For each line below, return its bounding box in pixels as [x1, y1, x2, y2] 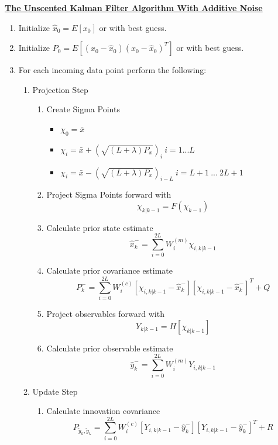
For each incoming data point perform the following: [18, 64, 207, 76]
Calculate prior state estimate [46, 221, 153, 233]
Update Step [32, 385, 78, 397]
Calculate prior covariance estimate [46, 264, 173, 277]
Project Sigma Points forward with [46, 188, 171, 201]
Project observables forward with [46, 308, 164, 320]
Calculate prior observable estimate [46, 341, 173, 354]
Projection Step [32, 83, 88, 95]
